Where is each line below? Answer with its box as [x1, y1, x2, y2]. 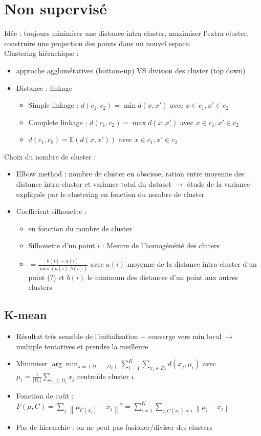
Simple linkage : [28, 100, 79, 110]
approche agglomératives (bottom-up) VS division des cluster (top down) [16, 65, 246, 75]
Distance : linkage [16, 82, 72, 93]
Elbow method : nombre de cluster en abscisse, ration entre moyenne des [16, 168, 245, 179]
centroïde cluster [77, 370, 129, 381]
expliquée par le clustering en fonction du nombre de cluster [16, 188, 205, 199]
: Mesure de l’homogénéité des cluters [102, 240, 220, 251]
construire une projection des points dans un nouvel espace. [4, 37, 191, 48]
